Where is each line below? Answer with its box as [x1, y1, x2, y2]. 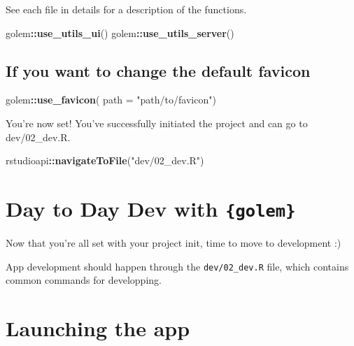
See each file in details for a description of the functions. [6, 2, 247, 16]
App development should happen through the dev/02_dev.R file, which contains [6, 259, 349, 273]
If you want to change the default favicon [6, 59, 311, 81]
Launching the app [6, 314, 190, 343]
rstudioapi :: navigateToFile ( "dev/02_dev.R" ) [6, 153, 204, 168]
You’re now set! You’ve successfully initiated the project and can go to [6, 115, 308, 130]
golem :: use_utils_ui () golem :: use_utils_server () [6, 25, 234, 40]
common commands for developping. [6, 273, 162, 287]
